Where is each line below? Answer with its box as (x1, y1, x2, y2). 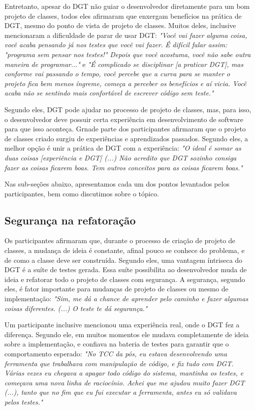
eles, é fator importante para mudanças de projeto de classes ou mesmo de (4, 284, 228, 294)
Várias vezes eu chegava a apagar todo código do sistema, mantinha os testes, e (4, 368, 244, 378)
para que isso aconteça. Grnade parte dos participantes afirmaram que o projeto (4, 124, 246, 134)
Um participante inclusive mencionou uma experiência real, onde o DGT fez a (4, 319, 240, 330)
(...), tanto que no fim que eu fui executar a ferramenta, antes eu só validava (4, 387, 237, 397)
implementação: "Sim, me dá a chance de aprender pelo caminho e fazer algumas (4, 293, 249, 304)
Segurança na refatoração (4, 212, 136, 227)
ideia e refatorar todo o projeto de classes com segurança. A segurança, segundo (4, 274, 245, 284)
